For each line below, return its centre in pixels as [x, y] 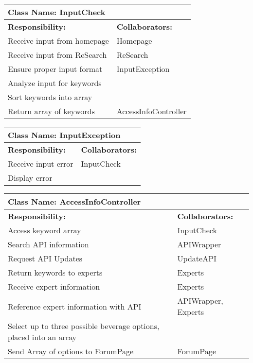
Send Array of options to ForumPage [71, 351]
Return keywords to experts [55, 272]
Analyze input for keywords [55, 83]
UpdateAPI [197, 258]
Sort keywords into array [50, 97]
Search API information [48, 244]
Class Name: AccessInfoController [74, 201]
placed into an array [42, 337]
